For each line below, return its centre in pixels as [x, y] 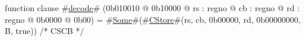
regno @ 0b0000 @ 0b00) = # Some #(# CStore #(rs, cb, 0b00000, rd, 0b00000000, [153, 19]
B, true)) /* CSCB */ [45, 31]
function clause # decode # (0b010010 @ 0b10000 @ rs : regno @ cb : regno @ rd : [152, 8]
